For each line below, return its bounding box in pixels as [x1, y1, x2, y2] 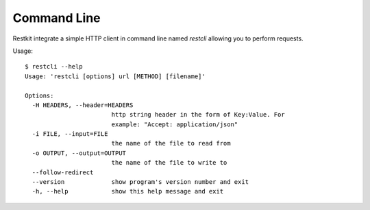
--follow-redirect [32, 168, 94, 176]
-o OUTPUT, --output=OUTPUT [32, 149, 127, 157]
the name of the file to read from [111, 139, 231, 148]
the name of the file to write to [111, 159, 227, 167]
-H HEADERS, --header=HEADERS [32, 101, 134, 109]
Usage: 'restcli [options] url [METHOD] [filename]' [25, 72, 206, 80]
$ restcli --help [25, 62, 83, 71]
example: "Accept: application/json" [111, 120, 238, 128]
